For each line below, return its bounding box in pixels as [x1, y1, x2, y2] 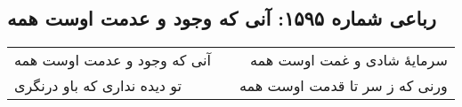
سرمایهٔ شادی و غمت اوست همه [249, 50, 448, 71]
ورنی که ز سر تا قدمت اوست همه [239, 75, 448, 96]
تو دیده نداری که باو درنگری [14, 75, 182, 96]
